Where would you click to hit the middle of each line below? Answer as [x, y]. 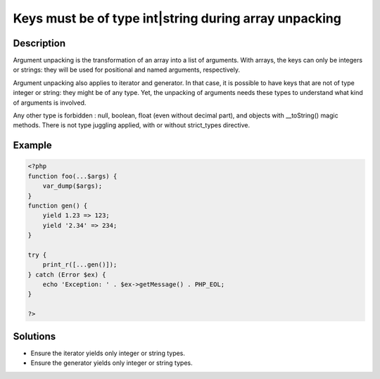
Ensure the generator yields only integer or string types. [112, 363]
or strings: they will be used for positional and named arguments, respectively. [127, 70]
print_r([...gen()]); [80, 265]
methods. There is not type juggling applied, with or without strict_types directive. [132, 125]
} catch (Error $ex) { [67, 275]
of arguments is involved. [50, 103]
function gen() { [58, 205]
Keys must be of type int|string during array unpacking [177, 18]
